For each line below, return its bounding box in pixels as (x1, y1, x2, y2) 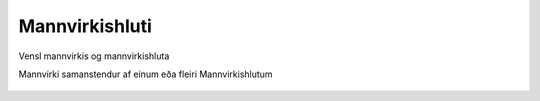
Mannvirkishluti (18, 15, 152, 37)
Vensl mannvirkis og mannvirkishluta (18, 50, 170, 62)
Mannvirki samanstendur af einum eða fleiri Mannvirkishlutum (18, 68, 274, 80)
